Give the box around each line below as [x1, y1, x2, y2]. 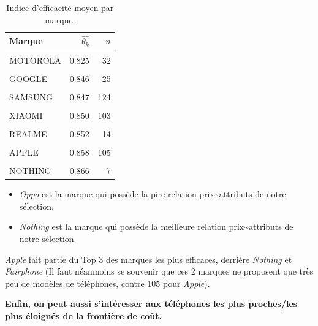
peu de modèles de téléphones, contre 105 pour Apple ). [5, 276, 210, 289]
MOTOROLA [9, 53, 61, 66]
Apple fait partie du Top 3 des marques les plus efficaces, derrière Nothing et [5, 252, 292, 265]
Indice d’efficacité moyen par [6, 1, 114, 13]
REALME [9, 127, 47, 140]
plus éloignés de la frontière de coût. [5, 309, 162, 322]
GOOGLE [9, 72, 48, 85]
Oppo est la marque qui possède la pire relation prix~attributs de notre [19, 188, 286, 200]
